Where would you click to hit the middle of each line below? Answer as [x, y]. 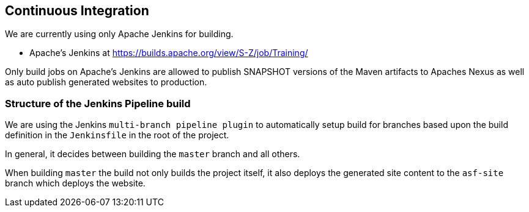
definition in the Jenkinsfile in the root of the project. [117, 135]
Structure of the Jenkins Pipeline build [98, 103]
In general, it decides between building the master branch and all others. [153, 154]
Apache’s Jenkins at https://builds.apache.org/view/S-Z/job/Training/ [169, 53]
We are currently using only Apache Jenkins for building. [119, 34]
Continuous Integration [77, 11]
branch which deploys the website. [75, 183]
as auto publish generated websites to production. [106, 82]
